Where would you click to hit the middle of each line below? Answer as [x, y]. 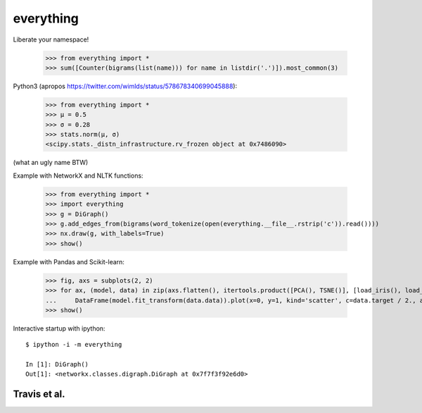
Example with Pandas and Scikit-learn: [69, 261]
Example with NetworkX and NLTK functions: [78, 175]
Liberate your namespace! [51, 39]
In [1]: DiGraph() [57, 364]
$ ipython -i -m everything [74, 345]
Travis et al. [39, 394]
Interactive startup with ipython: [59, 328]
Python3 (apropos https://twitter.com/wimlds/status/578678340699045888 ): [125, 86]
